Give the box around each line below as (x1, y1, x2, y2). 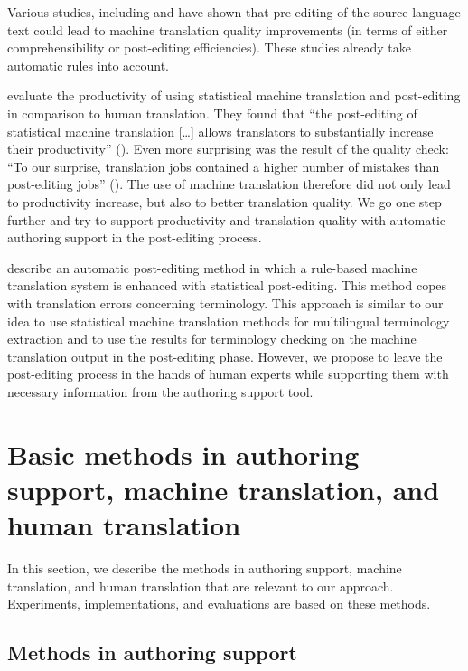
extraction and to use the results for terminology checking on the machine (7, 329, 417, 348)
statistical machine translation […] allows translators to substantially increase (7, 121, 434, 140)
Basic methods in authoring (7, 435, 360, 472)
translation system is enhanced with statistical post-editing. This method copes (7, 276, 447, 295)
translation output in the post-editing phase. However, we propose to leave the (7, 346, 443, 365)
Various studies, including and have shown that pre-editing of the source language (7, 3, 461, 21)
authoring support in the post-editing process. (7, 228, 262, 247)
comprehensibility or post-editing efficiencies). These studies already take (7, 38, 411, 57)
